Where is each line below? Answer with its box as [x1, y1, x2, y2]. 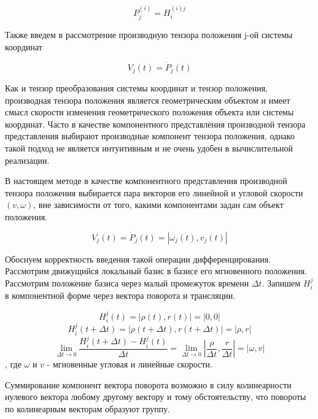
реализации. [5, 153, 50, 166]
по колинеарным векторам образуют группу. [5, 402, 171, 415]
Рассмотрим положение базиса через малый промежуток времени [5, 277, 249, 290]
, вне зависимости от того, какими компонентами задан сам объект [33, 198, 284, 211]
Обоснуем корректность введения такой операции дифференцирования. [5, 252, 271, 265]
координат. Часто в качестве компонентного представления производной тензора [5, 117, 306, 130]
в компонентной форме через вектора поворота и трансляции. [5, 289, 236, 302]
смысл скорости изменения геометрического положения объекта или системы [5, 106, 294, 118]
